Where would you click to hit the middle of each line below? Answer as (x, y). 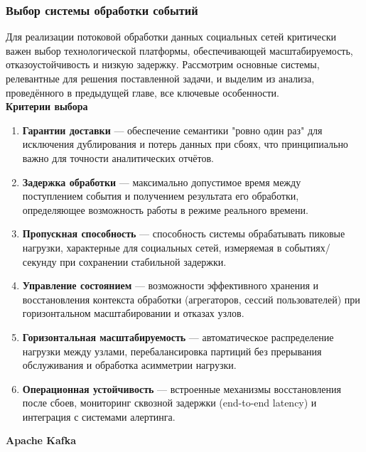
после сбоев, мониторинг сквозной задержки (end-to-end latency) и (169, 403)
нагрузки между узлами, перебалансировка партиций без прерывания (172, 351)
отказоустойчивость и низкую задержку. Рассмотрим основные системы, (163, 64)
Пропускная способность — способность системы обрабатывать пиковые (184, 233)
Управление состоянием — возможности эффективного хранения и (171, 285)
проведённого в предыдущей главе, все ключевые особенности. (142, 92)
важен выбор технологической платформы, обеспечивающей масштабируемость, (179, 50)
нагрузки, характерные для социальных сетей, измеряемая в (152, 247)
